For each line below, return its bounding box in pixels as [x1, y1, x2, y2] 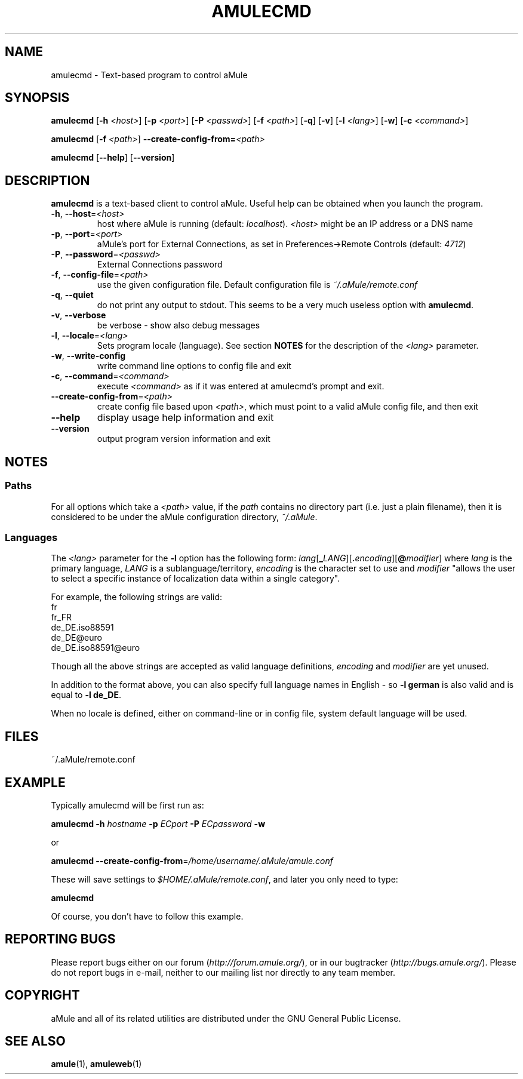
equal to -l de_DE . [51, 690, 121, 700]
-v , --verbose [51, 310, 106, 321]
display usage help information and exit [97, 411, 274, 424]
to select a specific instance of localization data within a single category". [51, 573, 340, 584]
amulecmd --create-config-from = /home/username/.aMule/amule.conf [51, 855, 334, 866]
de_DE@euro [51, 632, 102, 643]
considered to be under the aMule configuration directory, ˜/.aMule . [51, 511, 318, 522]
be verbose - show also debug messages [97, 320, 260, 331]
